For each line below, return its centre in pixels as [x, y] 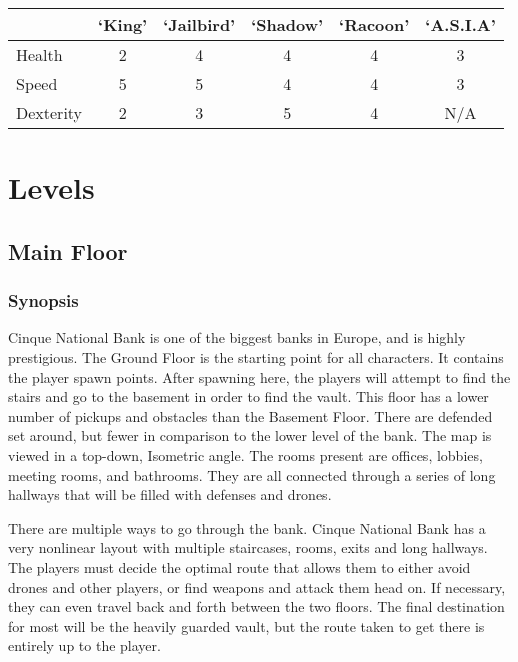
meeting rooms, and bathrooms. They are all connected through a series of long [252, 474]
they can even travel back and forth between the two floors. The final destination [256, 606]
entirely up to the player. [84, 645]
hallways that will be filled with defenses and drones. [170, 494]
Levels [51, 187]
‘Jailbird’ [199, 24]
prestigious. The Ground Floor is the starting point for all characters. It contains [256, 356]
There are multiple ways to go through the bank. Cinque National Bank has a [247, 527]
